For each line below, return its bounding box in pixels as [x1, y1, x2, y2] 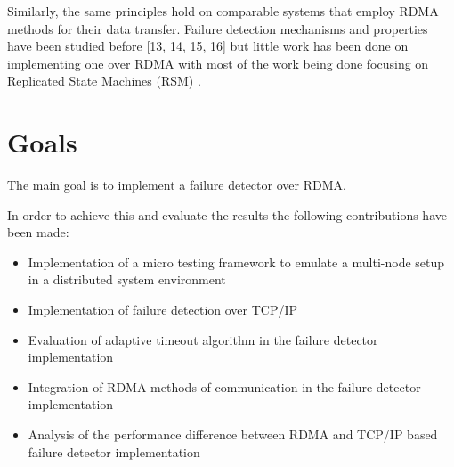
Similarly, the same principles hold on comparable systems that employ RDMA [7, 2, 439, 20]
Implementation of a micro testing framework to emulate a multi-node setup [28, 252, 445, 271]
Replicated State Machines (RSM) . [7, 71, 201, 90]
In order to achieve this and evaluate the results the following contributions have [7, 205, 447, 224]
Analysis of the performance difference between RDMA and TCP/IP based [28, 425, 438, 444]
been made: [7, 223, 69, 242]
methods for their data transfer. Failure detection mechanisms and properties [7, 19, 428, 37]
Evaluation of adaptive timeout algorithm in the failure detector [28, 330, 378, 348]
